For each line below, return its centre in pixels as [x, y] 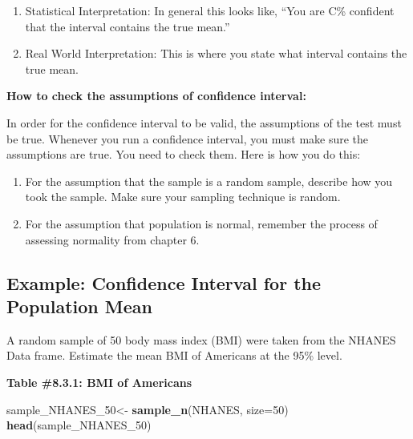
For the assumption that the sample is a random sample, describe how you [209, 181]
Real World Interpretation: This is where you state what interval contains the [216, 53]
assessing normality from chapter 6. [112, 239]
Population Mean [79, 306]
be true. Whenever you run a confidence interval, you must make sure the [188, 138]
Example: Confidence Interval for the [164, 282]
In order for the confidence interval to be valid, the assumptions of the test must [204, 122]
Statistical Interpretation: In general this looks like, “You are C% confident [210, 10]
